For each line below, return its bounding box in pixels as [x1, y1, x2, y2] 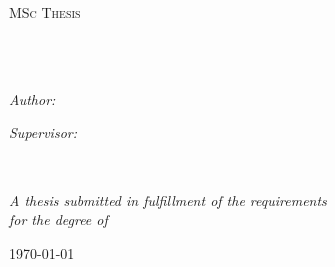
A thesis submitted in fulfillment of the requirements [9, 189, 327, 210]
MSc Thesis [9, 2, 81, 22]
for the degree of [9, 209, 108, 230]
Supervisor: [9, 122, 77, 143]
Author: [9, 88, 56, 109]
